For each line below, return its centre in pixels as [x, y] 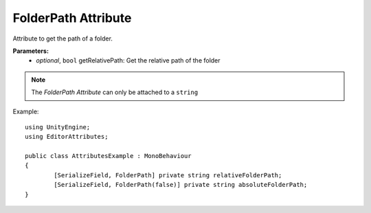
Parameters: [31, 51]
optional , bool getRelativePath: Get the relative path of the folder [128, 60]
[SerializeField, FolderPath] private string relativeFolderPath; [168, 175]
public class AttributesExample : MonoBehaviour [108, 156]
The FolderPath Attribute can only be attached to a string [115, 92]
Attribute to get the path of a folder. [63, 38]
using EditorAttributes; [67, 137]
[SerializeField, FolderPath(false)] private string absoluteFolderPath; [181, 185]
